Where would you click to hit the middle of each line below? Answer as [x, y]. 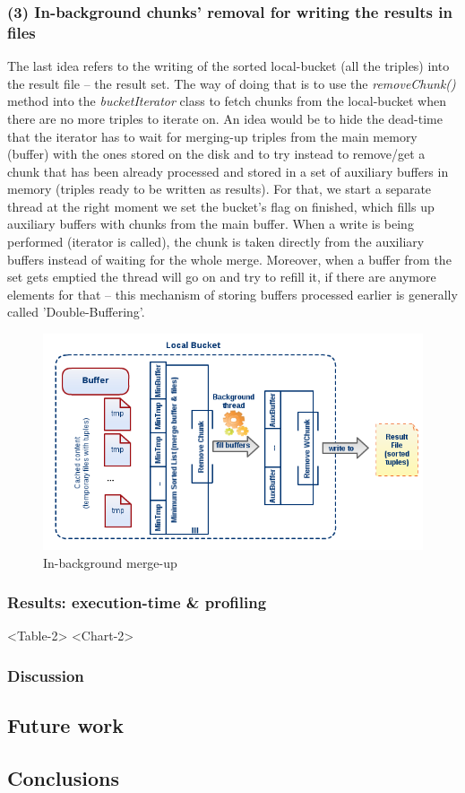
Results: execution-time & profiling [137, 602]
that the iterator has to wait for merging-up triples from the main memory [212, 136]
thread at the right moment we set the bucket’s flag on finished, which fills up [221, 206]
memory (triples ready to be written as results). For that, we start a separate [220, 189]
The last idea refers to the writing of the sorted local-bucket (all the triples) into [228, 66]
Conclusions [64, 778]
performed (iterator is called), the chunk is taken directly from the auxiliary [216, 242]
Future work [66, 725]
